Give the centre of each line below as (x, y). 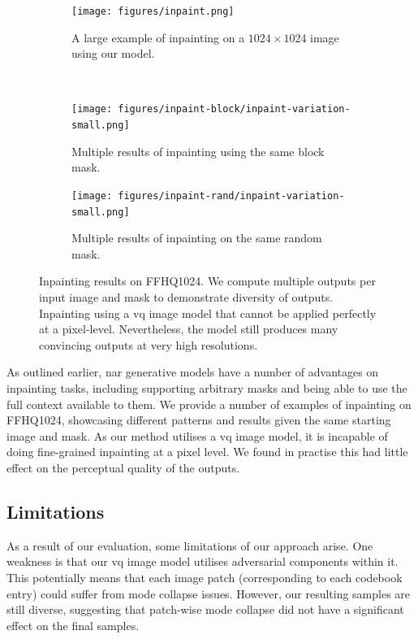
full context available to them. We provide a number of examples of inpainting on (209, 404)
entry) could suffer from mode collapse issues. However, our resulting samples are (209, 593)
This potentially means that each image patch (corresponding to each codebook (205, 577)
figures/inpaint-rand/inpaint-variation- (231, 196)
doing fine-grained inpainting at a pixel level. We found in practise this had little (207, 452)
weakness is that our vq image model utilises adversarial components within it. (203, 561)
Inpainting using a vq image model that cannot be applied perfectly (208, 313)
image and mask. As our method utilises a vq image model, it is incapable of (197, 435)
